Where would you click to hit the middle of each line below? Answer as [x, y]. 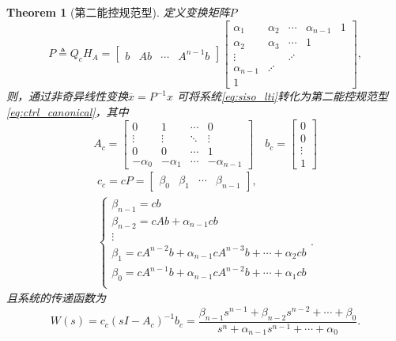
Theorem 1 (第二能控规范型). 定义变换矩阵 [118, 12]
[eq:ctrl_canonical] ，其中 [68, 111]
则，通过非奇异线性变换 [67, 96]
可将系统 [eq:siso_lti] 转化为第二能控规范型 [283, 96]
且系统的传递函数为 [56, 298]
